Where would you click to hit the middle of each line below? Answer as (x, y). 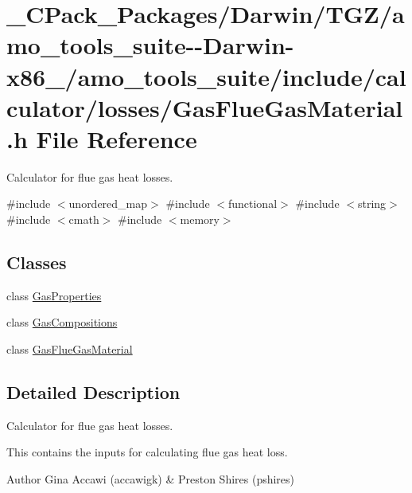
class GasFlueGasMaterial (70, 349)
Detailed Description (93, 392)
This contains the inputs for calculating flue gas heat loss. (147, 452)
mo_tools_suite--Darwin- (150, 45)
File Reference (117, 138)
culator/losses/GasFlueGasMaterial (205, 107)
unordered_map (108, 203)
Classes (37, 262)
